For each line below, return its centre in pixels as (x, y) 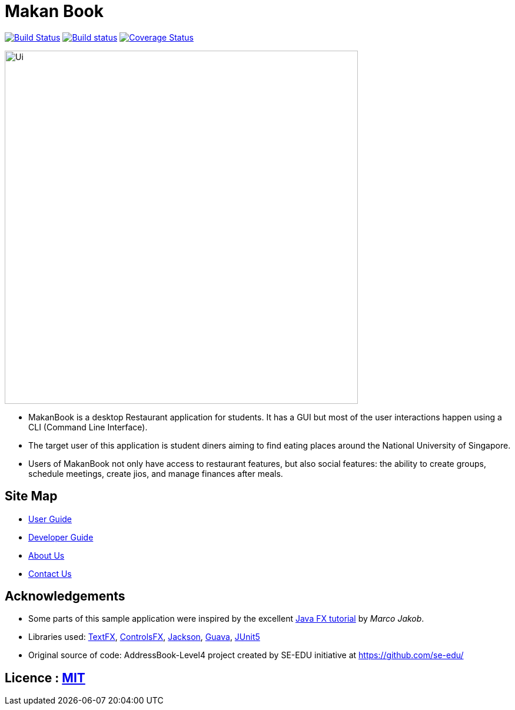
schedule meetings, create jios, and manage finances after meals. (156, 473)
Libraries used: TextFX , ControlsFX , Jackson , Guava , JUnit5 (144, 637)
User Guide (50, 519)
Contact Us (50, 573)
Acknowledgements (65, 596)
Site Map (31, 496)
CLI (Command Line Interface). (88, 427)
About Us (46, 555)
